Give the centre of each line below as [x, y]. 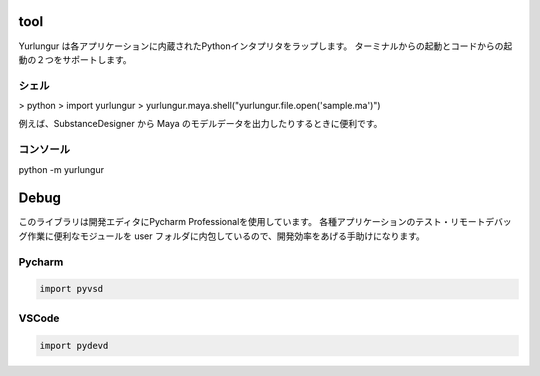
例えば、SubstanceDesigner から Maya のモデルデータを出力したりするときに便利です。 [200, 124]
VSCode [39, 318]
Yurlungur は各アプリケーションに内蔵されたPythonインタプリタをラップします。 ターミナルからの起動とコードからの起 [265, 46]
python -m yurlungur [61, 169]
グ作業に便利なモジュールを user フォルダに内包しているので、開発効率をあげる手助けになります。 [221, 236]
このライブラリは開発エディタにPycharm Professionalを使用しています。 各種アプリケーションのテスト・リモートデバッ [265, 222]
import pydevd [74, 345]
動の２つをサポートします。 [75, 59]
